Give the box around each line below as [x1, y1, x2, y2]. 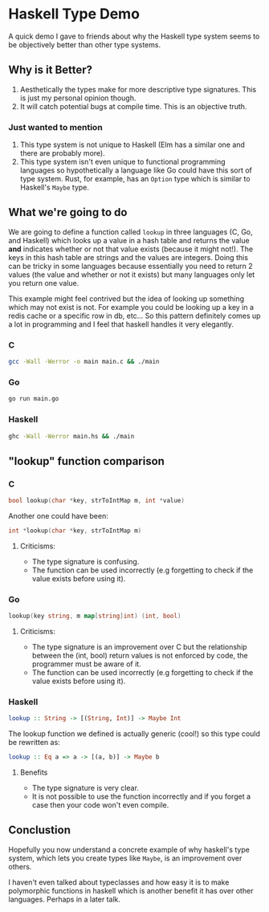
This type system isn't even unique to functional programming [19, 157, 226, 167]
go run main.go [8, 395, 59, 403]
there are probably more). [19, 149, 106, 158]
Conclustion [8, 824, 71, 837]
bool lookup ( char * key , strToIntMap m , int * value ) [8, 497, 185, 505]
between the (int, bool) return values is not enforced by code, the [31, 650, 248, 660]
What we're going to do [8, 206, 128, 219]
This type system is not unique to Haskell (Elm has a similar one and [19, 140, 245, 149]
